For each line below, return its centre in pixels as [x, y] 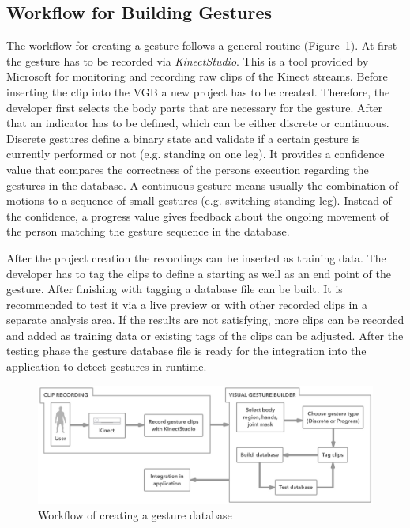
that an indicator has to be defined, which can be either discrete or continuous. [198, 123]
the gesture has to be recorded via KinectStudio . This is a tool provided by [188, 60]
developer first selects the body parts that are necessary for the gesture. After [195, 107]
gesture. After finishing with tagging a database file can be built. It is [175, 289]
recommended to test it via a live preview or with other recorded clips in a [187, 304]
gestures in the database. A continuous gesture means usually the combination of [203, 185]
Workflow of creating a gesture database [135, 515]
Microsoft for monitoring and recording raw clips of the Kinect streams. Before [197, 76]
